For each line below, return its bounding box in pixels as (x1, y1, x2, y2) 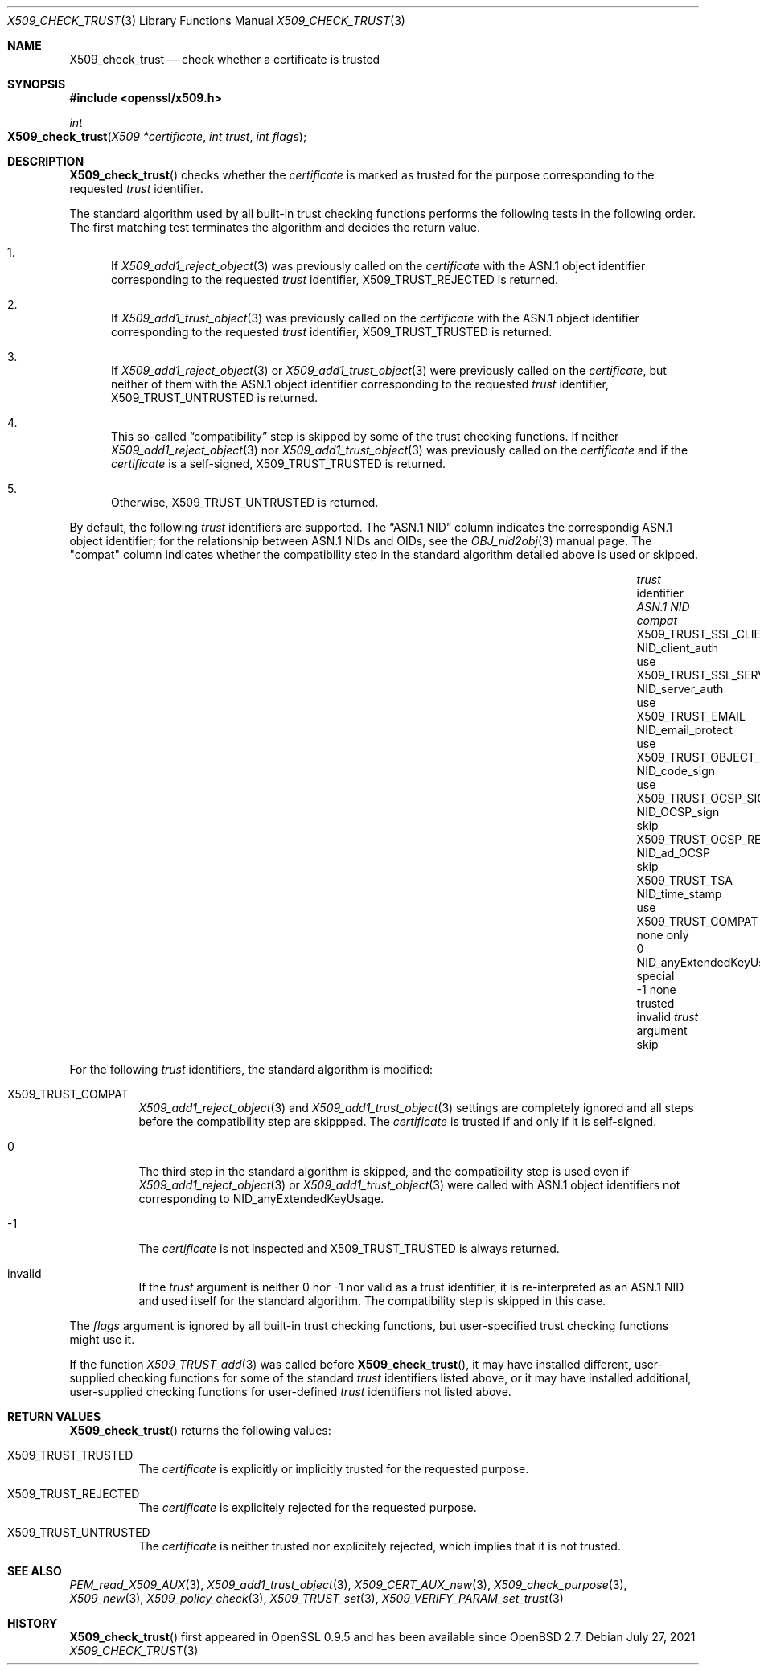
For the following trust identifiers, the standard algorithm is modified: (69, 1062, 433, 1076)
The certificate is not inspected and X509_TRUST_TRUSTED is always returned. (138, 1242, 560, 1255)
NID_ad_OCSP (636, 846, 710, 860)
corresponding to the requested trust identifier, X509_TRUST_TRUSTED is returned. (111, 325, 553, 339)
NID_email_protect (636, 723, 733, 737)
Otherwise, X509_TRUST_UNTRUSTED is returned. (111, 495, 379, 509)
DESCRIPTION (7, 154, 84, 168)
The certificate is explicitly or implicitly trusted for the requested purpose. (138, 1462, 529, 1476)
